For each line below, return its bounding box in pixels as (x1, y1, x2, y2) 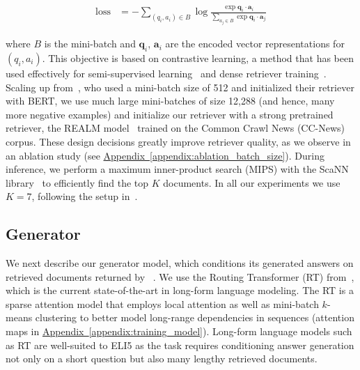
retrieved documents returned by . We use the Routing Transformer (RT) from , (6, 269, 354, 284)
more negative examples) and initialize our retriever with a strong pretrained (6, 107, 334, 121)
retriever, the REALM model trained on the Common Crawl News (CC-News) (6, 121, 345, 135)
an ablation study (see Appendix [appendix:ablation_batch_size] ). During (6, 148, 324, 162)
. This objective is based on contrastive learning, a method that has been (42, 50, 354, 65)
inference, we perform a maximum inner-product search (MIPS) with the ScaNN (6, 162, 349, 176)
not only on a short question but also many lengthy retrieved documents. (6, 351, 318, 366)
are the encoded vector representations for (165, 36, 345, 51)
